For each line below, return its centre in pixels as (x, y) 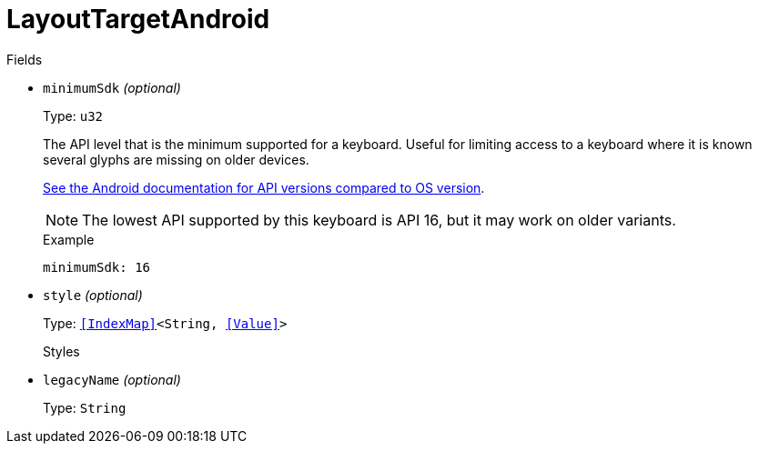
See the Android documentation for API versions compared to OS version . (264, 187)
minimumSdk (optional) (112, 87)
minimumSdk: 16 (97, 267)
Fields (25, 59)
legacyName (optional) (112, 379)
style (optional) (93, 295)
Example (69, 239)
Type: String (85, 407)
